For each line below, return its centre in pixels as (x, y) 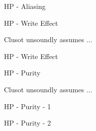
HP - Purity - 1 (28, 106)
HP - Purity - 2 (28, 123)
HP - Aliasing (25, 6)
